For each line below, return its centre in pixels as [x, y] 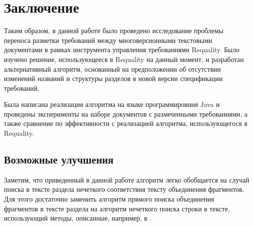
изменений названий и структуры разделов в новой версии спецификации [113, 78]
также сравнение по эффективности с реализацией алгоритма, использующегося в [126, 123]
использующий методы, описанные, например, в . [78, 218]
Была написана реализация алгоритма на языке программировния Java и [112, 104]
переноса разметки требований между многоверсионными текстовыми [108, 40]
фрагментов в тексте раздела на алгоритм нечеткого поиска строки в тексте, [117, 208]
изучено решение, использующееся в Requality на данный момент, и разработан [124, 59]
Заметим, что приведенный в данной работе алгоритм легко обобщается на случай [127, 179]
